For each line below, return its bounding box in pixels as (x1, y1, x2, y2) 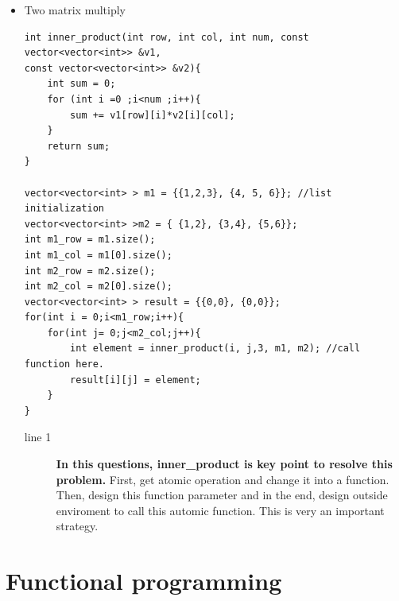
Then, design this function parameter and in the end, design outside (56, 487, 388, 503)
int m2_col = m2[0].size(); (24, 281, 172, 293)
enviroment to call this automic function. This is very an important (56, 502, 385, 518)
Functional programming (6, 564, 282, 597)
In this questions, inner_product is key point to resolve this (56, 456, 393, 472)
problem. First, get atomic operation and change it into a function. (56, 471, 389, 487)
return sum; (47, 140, 110, 152)
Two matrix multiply (24, 2, 126, 17)
